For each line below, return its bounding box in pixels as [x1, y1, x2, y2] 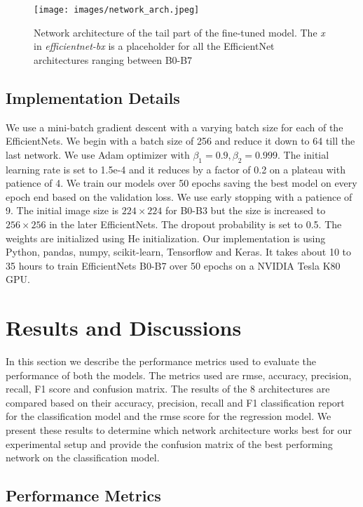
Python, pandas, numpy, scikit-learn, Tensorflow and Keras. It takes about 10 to [6, 244, 352, 259]
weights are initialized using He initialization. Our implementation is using [6, 230, 326, 245]
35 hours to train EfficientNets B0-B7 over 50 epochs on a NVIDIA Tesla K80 [6, 258, 341, 272]
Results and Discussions [6, 313, 242, 342]
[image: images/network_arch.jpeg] [34, 5, 200, 15]
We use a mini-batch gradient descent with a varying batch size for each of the [6, 119, 343, 134]
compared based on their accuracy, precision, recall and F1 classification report [6, 395, 345, 409]
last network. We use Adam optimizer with [6, 147, 190, 162]
